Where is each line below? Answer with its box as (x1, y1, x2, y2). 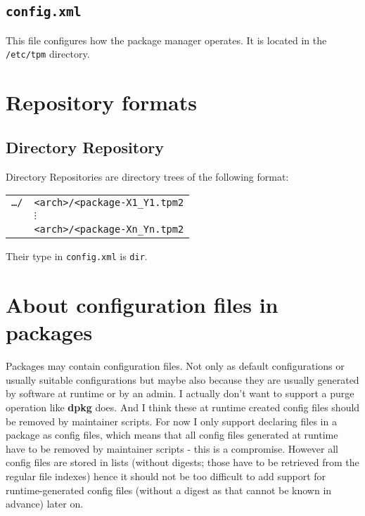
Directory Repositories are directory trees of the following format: (6, 169, 289, 183)
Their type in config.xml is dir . (6, 249, 148, 264)
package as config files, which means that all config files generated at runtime (6, 427, 338, 442)
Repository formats (6, 88, 197, 117)
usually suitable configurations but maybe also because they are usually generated (6, 372, 359, 387)
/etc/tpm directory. (6, 46, 90, 61)
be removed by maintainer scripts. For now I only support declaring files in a (6, 413, 337, 428)
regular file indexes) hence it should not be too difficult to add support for (6, 468, 326, 483)
